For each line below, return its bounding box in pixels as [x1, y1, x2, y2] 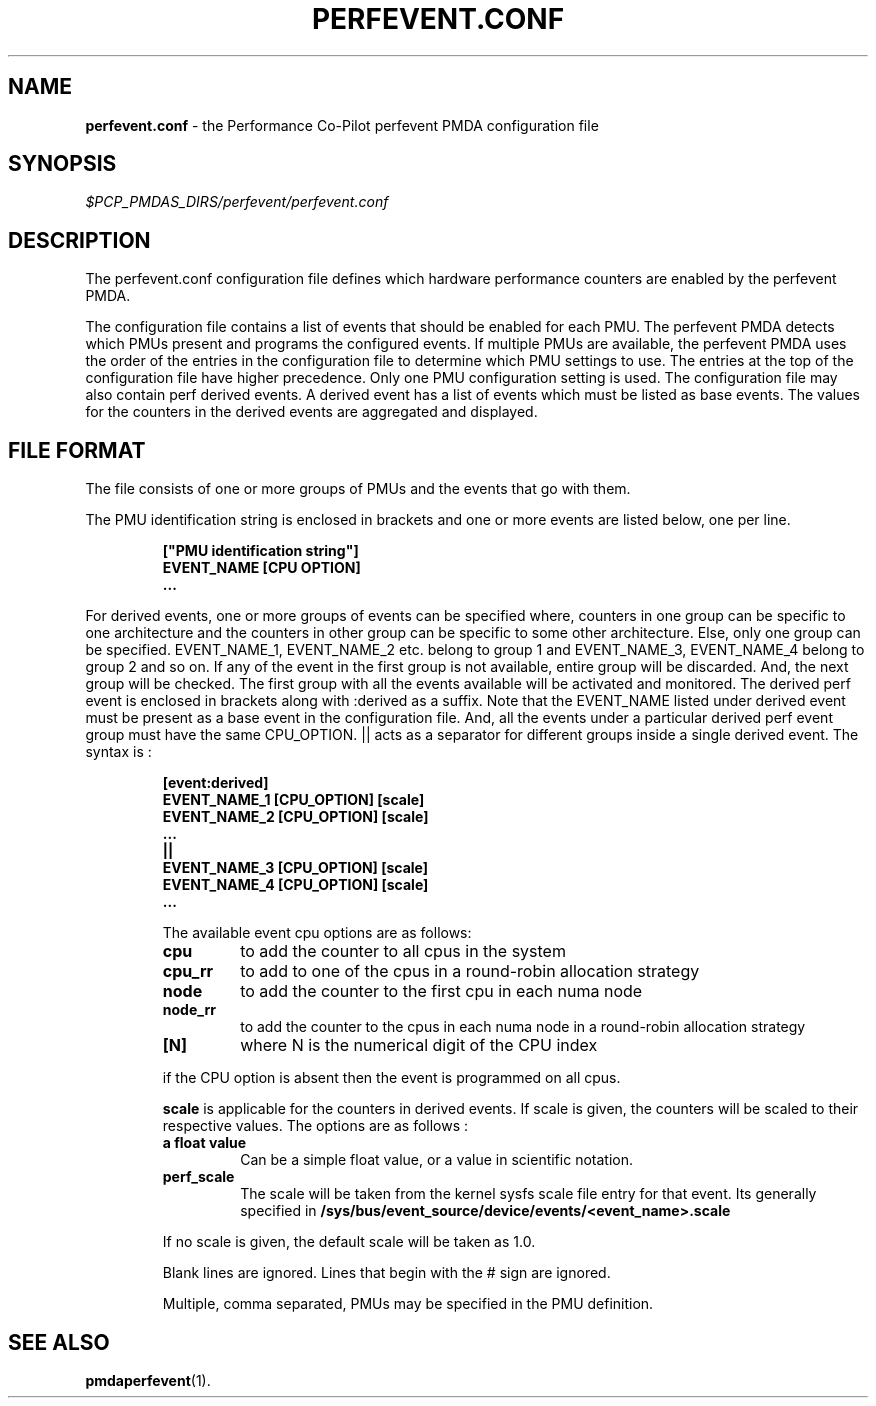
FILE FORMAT [8, 437, 146, 463]
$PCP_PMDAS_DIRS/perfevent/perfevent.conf [85, 193, 389, 211]
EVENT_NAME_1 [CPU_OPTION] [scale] [162, 791, 425, 809]
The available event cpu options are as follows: [162, 924, 472, 942]
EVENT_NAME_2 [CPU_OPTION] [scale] [162, 808, 429, 826]
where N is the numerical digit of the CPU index [240, 1035, 598, 1056]
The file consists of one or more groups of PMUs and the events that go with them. [85, 480, 631, 498]
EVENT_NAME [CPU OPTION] [162, 559, 361, 577]
